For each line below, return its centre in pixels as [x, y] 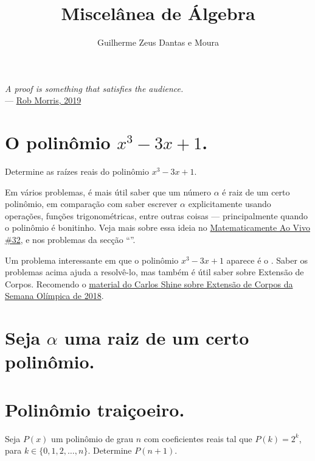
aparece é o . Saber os [267, 260]
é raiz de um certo [256, 192]
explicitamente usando [230, 204]
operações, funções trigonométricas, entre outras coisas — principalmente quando [157, 215]
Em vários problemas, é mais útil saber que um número [108, 192]
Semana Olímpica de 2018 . [54, 296]
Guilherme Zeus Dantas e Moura [158, 42]
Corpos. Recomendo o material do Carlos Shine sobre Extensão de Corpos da [149, 283]
